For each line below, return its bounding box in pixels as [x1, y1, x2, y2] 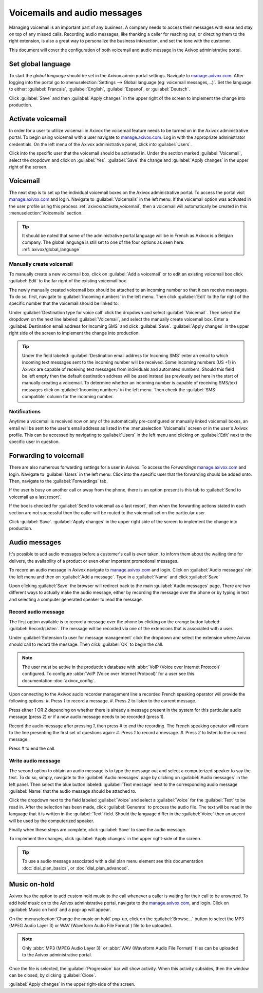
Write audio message [9, 758, 60, 764]
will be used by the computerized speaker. [9, 818, 94, 824]
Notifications [9, 408, 41, 415]
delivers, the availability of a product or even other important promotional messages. [9, 558, 179, 564]
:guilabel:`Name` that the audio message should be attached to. [9, 788, 136, 794]
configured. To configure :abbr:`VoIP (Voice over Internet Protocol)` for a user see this [22, 671, 195, 676]
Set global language [9, 60, 71, 68]
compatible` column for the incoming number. [22, 394, 114, 400]
